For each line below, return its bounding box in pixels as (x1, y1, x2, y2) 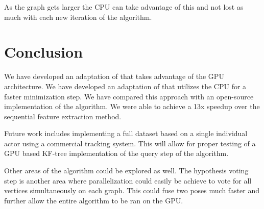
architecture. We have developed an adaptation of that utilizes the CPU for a (4, 81, 247, 91)
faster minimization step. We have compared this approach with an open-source (4, 91, 254, 101)
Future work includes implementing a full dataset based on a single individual (4, 128, 248, 139)
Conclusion (4, 41, 83, 62)
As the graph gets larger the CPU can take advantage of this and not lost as (4, 2, 244, 12)
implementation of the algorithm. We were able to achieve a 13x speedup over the (4, 101, 260, 112)
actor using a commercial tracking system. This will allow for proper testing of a (4, 138, 256, 148)
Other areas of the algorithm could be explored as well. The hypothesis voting (4, 165, 249, 176)
